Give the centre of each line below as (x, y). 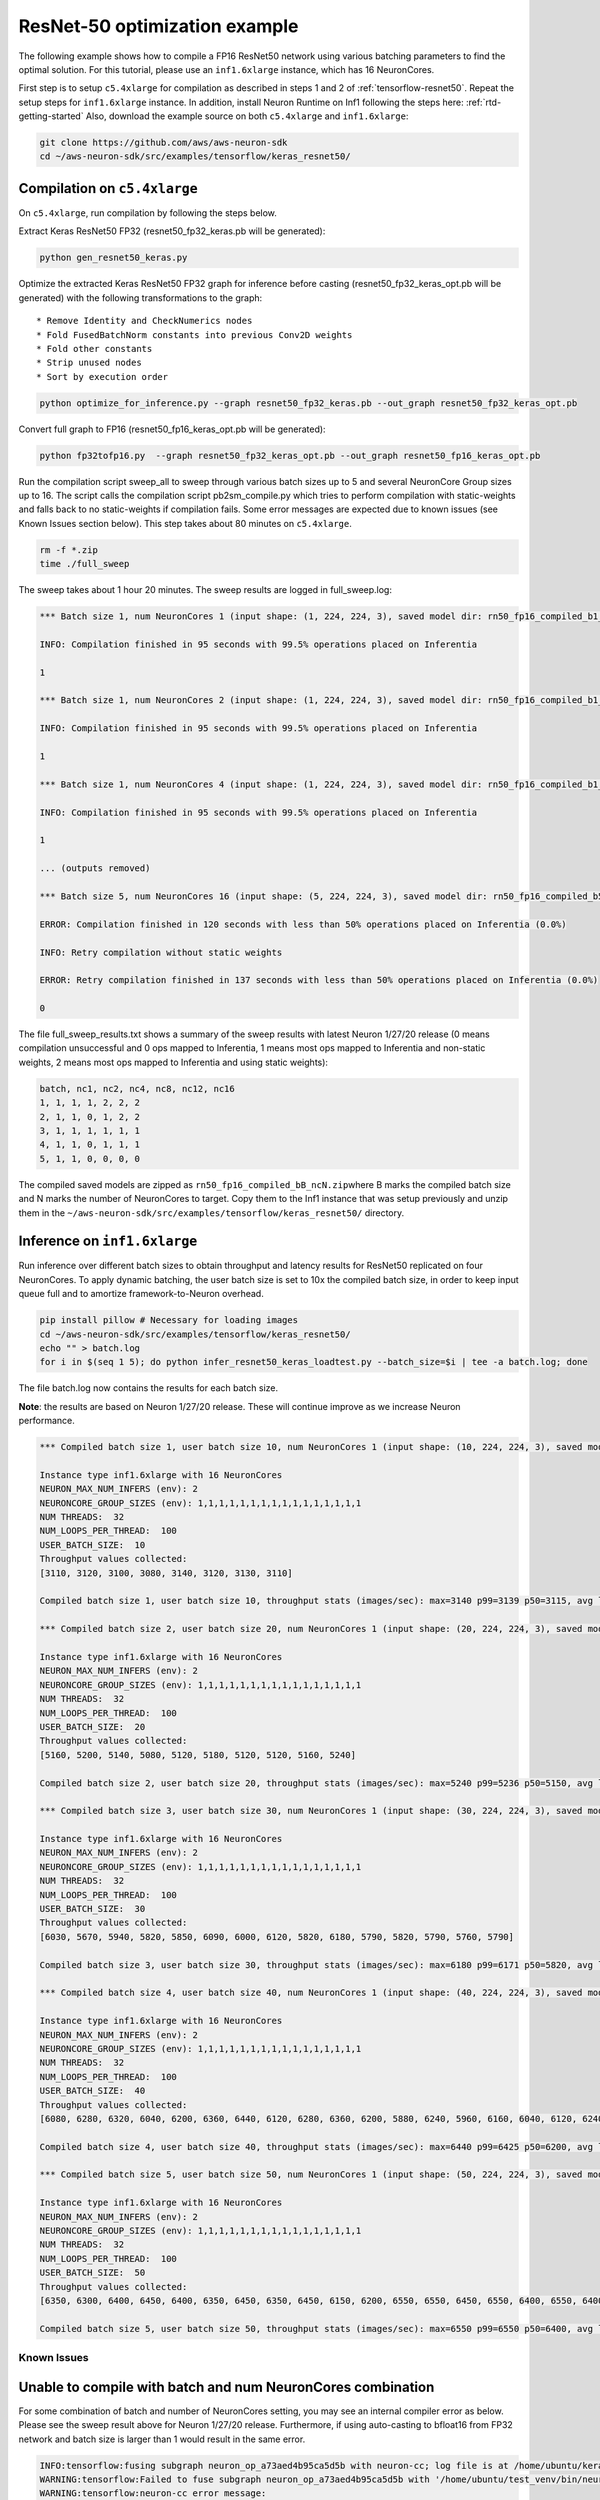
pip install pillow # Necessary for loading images (169, 1320)
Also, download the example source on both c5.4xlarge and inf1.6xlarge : (247, 116)
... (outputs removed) (95, 868)
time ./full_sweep (84, 564)
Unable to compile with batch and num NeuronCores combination (226, 2386)
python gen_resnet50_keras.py (113, 258)
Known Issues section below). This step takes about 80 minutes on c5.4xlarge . (185, 523)
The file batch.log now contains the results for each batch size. (148, 1388)
